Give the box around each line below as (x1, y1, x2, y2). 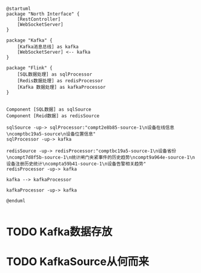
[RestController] (17, 16, 61, 22)
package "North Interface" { (6, 11, 80, 17)
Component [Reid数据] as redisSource (6, 113, 100, 119)
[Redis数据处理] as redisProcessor (17, 78, 104, 84)
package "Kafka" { (6, 37, 53, 43)
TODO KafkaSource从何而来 (6, 255, 150, 269)
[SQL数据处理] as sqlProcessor (17, 71, 93, 77)
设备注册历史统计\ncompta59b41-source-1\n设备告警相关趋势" (6, 161, 147, 167)
